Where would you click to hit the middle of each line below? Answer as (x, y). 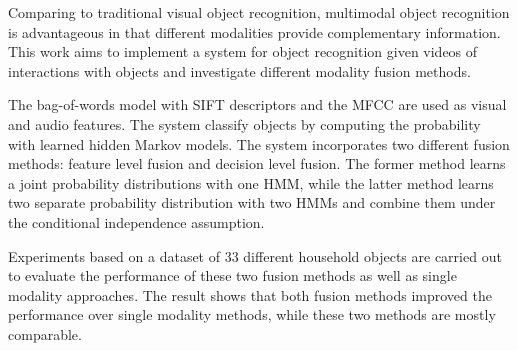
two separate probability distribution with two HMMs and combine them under (252, 202)
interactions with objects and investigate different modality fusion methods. (239, 70)
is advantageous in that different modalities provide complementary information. (254, 31)
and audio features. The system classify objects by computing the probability (244, 123)
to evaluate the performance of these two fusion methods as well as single (232, 275)
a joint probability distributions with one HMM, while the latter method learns (251, 182)
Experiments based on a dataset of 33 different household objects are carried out (255, 255)
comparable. (45, 333)
